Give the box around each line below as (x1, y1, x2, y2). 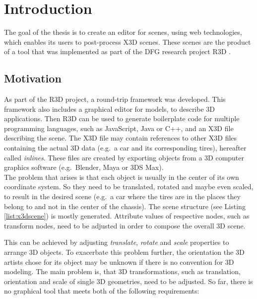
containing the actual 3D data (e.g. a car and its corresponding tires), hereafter (4, 143, 247, 153)
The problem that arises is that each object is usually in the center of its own (4, 171, 239, 182)
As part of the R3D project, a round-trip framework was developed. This (4, 94, 226, 104)
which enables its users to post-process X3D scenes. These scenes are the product (4, 36, 251, 47)
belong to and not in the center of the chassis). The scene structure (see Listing (4, 201, 246, 211)
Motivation (4, 71, 62, 86)
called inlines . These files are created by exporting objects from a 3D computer (4, 152, 245, 162)
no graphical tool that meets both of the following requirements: (4, 286, 199, 296)
